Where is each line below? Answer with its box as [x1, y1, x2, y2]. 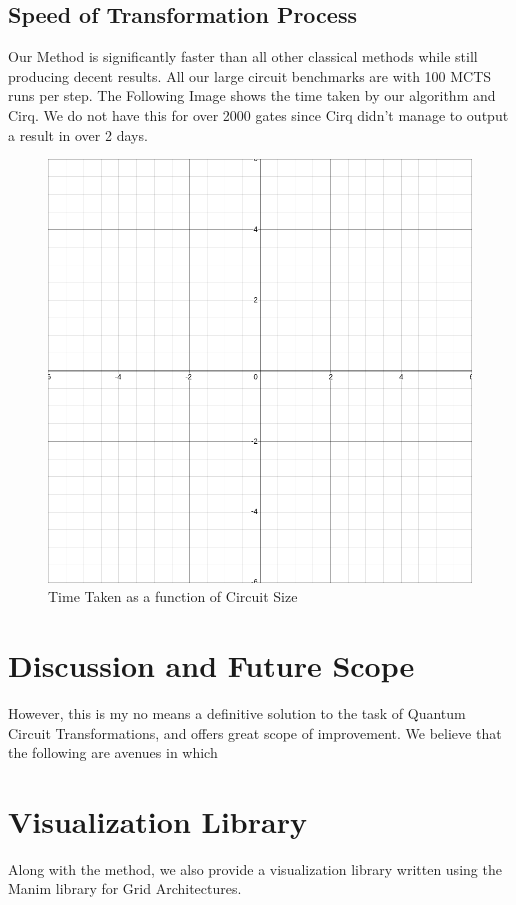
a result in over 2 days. [8, 124, 148, 145]
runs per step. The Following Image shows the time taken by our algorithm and [8, 85, 496, 106]
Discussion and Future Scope [8, 645, 415, 686]
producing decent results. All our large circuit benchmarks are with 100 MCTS [8, 65, 492, 86]
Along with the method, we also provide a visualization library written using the [8, 858, 502, 879]
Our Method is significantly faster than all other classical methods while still [8, 46, 478, 67]
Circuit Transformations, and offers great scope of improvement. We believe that [8, 722, 502, 743]
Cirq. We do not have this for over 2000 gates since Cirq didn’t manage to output [8, 104, 509, 125]
